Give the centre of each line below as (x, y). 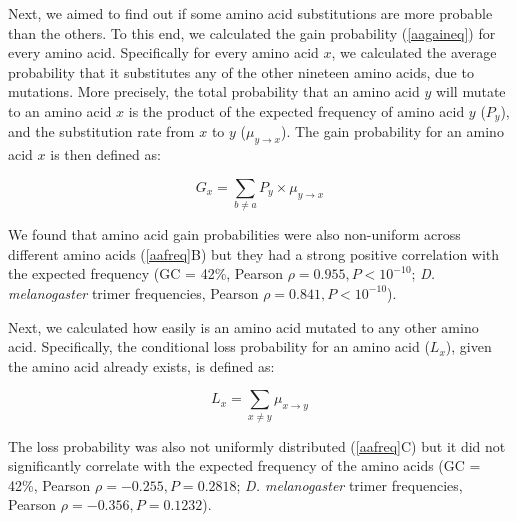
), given (468, 346)
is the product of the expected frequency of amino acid (296, 110)
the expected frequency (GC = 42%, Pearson (145, 273)
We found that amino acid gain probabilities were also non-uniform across (234, 234)
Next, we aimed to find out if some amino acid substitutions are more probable (250, 13)
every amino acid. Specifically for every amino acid (163, 52)
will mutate (470, 91)
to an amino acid (60, 110)
